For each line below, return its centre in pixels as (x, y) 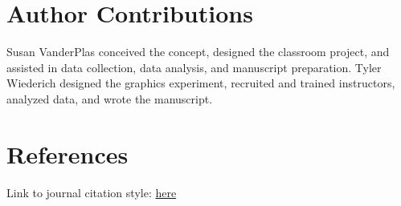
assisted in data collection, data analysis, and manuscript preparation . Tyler (194, 67)
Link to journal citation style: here (92, 192)
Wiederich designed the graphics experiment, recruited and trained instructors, (201, 83)
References (68, 153)
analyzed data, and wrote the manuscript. (110, 98)
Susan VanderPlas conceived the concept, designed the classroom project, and (198, 52)
